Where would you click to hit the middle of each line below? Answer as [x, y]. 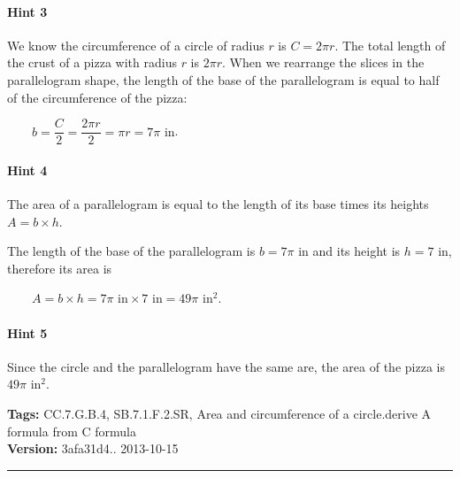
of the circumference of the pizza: [97, 97]
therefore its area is [60, 268]
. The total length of [390, 45]
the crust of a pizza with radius [92, 62]
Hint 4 [27, 170]
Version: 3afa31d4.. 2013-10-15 [93, 448]
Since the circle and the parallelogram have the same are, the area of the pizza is [226, 366]
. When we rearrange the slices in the [323, 62]
